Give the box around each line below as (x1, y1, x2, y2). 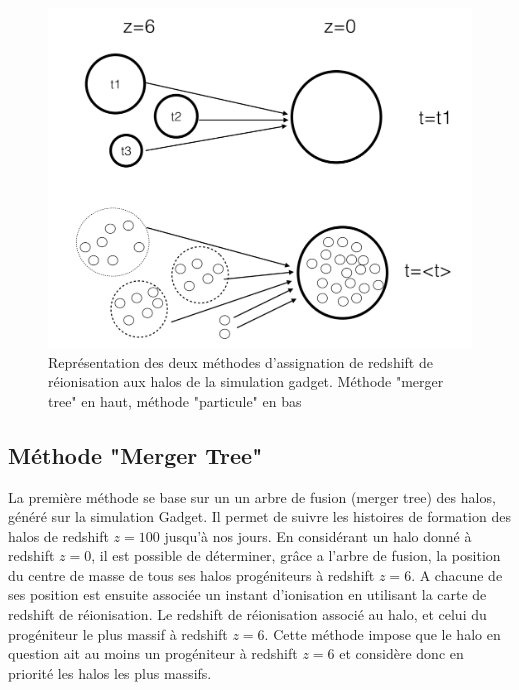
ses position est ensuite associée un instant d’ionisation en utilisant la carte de (8, 584, 487, 605)
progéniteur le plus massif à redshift (8, 623, 228, 644)
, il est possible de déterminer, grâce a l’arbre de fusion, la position (91, 545, 501, 566)
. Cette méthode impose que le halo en (264, 623, 501, 644)
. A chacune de (411, 564, 503, 585)
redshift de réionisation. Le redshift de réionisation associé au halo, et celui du (8, 604, 487, 625)
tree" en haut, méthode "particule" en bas (48, 390, 302, 411)
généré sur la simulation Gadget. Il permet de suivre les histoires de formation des (8, 506, 511, 527)
